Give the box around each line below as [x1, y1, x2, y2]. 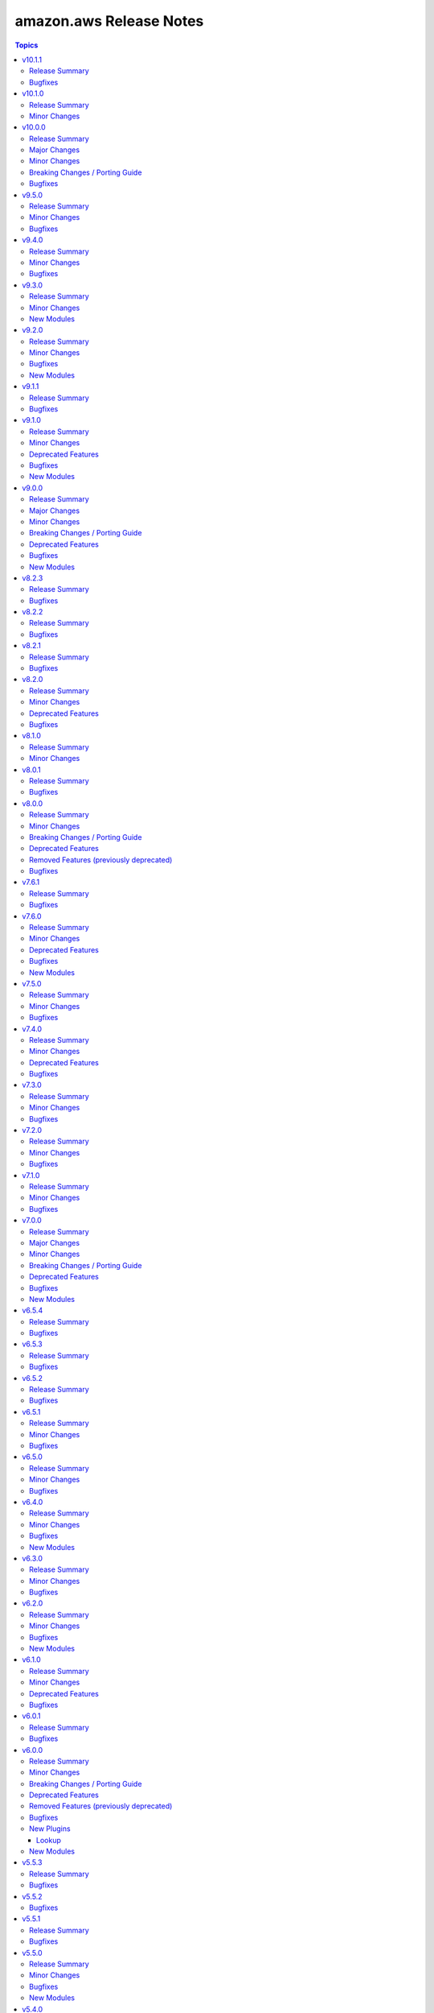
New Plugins [29, 1824, 72, 1833]
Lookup [36, 1835, 62, 1845]
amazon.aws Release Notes [14, 12, 204, 30]
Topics [14, 40, 39, 50]
